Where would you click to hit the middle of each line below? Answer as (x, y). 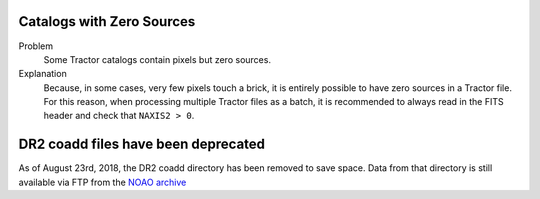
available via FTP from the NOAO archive (102, 182)
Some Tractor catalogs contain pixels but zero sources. (157, 59)
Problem (36, 46)
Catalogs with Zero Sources (107, 21)
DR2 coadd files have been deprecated (141, 144)
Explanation (42, 74)
